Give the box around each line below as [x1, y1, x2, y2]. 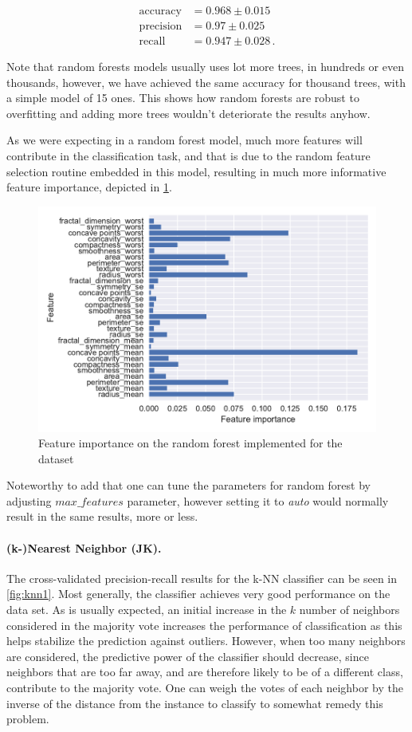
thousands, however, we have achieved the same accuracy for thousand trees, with [6, 73, 406, 90]
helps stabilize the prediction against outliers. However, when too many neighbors [6, 632, 406, 649]
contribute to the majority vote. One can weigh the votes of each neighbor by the [6, 679, 403, 696]
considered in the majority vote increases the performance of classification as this [6, 616, 402, 633]
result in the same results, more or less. [6, 508, 198, 525]
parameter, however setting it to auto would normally [127, 492, 389, 509]
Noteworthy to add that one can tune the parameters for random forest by [6, 477, 371, 494]
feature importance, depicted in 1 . [6, 179, 172, 195]
